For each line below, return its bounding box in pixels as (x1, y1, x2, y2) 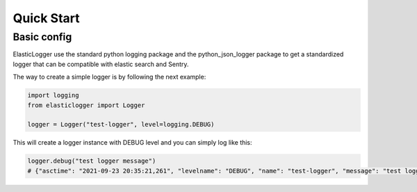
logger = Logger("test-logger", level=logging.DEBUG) (27, 120, 215, 129)
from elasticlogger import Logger (27, 101, 145, 109)
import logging (27, 91, 79, 99)
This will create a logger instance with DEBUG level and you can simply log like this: (13, 138, 253, 147)
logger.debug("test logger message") (27, 157, 156, 165)
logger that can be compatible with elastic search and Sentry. (13, 60, 189, 68)
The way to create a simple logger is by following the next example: (13, 73, 206, 81)
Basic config (13, 31, 72, 43)
